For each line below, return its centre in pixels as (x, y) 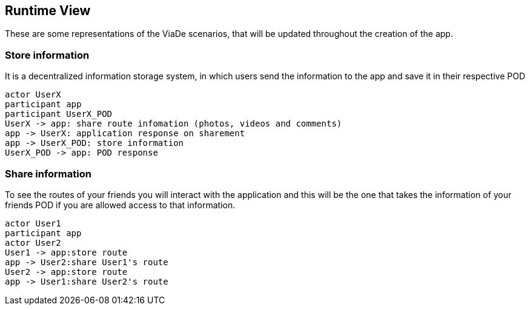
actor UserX (33, 95)
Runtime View (48, 11)
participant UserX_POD (59, 114)
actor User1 (33, 223)
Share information (48, 173)
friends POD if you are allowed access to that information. (120, 205)
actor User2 (33, 242)
